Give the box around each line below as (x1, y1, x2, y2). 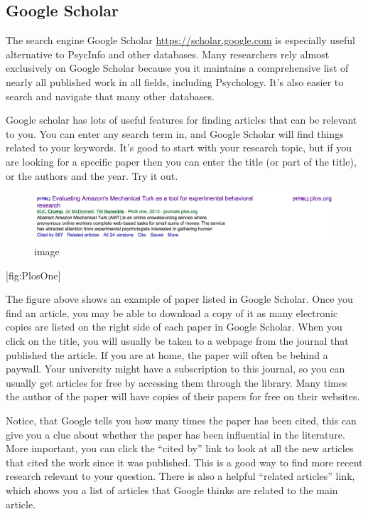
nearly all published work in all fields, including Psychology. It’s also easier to (6, 74, 344, 89)
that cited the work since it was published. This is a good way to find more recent (6, 454, 363, 469)
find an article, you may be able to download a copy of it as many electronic (6, 305, 338, 320)
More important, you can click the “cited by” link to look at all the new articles (6, 441, 354, 456)
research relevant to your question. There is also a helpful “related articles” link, (6, 469, 355, 483)
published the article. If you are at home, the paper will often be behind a (6, 347, 328, 362)
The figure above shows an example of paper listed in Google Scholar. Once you (6, 291, 353, 306)
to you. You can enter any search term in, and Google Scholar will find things (6, 126, 344, 141)
